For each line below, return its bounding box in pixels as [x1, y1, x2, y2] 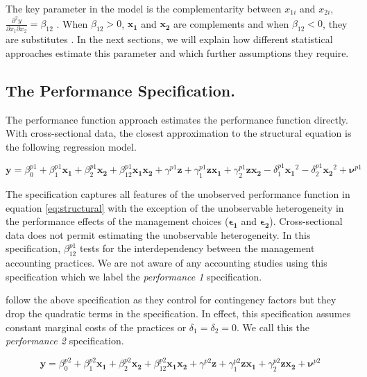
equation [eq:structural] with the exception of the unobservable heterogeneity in [6, 200, 344, 215]
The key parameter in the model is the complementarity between [6, 1, 282, 15]
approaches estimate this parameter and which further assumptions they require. [6, 45, 349, 60]
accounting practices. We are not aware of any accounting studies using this [6, 255, 327, 270]
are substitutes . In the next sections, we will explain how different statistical [6, 32, 333, 47]
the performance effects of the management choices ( [6, 214, 229, 228]
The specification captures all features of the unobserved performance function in [6, 186, 350, 201]
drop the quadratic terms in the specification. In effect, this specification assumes [6, 305, 351, 320]
